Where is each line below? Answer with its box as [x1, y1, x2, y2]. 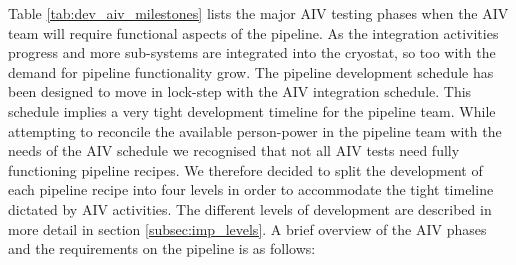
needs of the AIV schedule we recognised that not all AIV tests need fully [8, 140, 460, 161]
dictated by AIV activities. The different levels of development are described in [8, 198, 492, 219]
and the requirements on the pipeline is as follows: [8, 238, 316, 259]
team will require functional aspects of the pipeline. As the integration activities [8, 22, 499, 43]
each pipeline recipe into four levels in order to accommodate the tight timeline [8, 179, 494, 200]
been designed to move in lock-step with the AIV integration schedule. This [8, 81, 472, 102]
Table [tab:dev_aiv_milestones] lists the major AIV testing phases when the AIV [8, 3, 509, 23]
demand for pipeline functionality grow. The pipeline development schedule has [8, 61, 494, 82]
